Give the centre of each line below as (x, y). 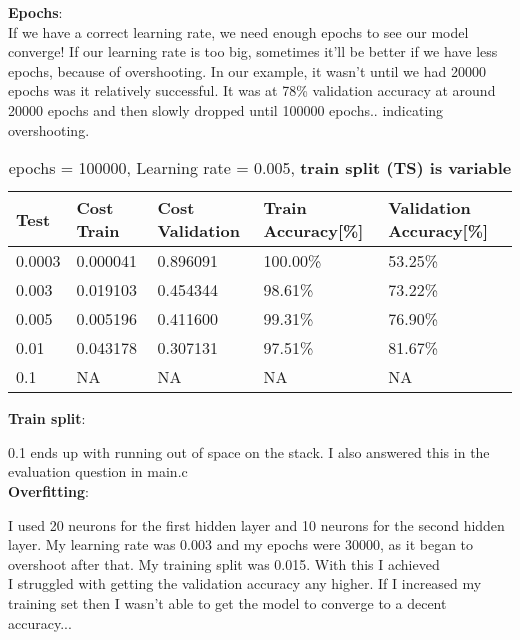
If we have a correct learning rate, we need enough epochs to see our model (238, 31)
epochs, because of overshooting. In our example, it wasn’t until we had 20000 (247, 70)
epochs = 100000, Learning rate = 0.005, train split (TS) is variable (260, 168)
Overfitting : (48, 490)
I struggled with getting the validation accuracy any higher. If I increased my (245, 583)
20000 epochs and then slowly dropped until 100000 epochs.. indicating (226, 109)
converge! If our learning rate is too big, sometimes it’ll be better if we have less (253, 51)
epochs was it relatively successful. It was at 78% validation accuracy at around (252, 90)
